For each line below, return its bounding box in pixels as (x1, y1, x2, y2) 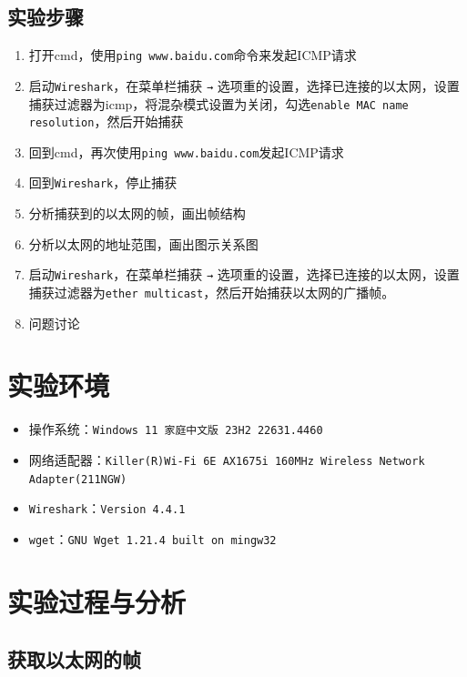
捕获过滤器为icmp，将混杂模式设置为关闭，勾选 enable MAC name (28, 94, 409, 113)
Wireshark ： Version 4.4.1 (28, 499, 186, 518)
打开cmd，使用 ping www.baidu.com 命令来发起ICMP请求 (28, 45, 357, 65)
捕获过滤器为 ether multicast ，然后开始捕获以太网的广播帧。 (28, 282, 395, 301)
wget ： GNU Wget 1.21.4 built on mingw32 (28, 529, 277, 548)
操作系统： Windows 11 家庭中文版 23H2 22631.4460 (28, 419, 323, 439)
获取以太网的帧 (7, 645, 141, 673)
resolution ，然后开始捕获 (28, 112, 184, 131)
